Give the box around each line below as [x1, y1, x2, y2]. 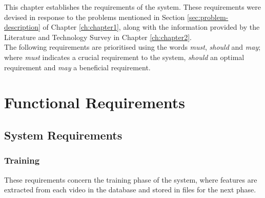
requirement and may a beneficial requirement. [4, 62, 151, 72]
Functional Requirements [4, 92, 185, 113]
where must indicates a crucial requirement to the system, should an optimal [4, 51, 244, 62]
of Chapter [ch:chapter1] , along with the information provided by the [43, 22, 260, 32]
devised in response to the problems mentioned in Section [4, 11, 185, 22]
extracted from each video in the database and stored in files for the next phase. [4, 184, 256, 195]
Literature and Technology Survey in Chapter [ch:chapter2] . [4, 31, 192, 42]
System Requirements [4, 127, 123, 143]
